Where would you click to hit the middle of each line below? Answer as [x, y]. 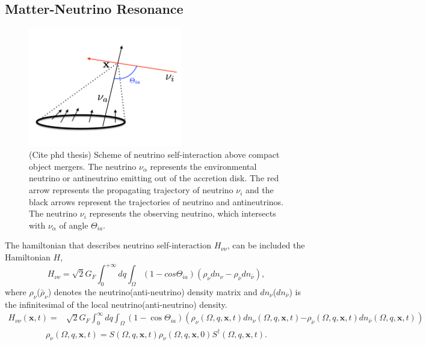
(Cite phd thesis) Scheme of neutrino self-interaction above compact [154, 154]
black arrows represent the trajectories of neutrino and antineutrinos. [156, 201]
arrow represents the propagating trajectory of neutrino [131, 190]
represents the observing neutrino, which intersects [183, 213]
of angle [74, 225]
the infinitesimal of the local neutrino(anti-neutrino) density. [116, 304]
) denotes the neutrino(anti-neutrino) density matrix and [153, 291]
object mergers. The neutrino [83, 166]
